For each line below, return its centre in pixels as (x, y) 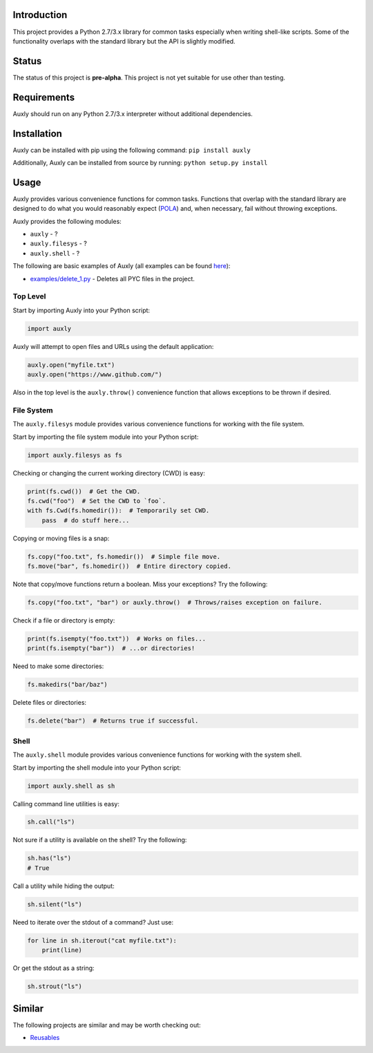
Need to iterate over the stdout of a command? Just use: (93, 922)
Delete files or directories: (49, 703)
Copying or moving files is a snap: (61, 538)
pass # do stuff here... (86, 520)
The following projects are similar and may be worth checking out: (107, 1025)
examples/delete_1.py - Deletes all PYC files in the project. (112, 278)
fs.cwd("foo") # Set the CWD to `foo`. (96, 501)
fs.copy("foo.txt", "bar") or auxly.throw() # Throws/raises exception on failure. (175, 603)
